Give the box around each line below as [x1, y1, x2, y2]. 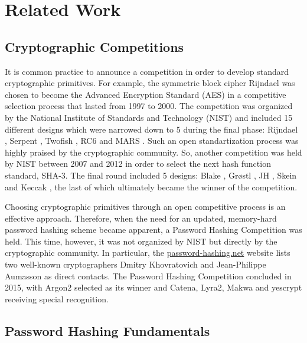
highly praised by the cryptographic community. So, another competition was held [5, 146, 302, 158]
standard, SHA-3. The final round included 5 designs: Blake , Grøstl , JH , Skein [5, 169, 297, 181]
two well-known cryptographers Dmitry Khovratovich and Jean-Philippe [5, 258, 266, 271]
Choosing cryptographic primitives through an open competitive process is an [5, 200, 286, 213]
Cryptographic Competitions [5, 37, 184, 55]
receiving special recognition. [5, 292, 109, 305]
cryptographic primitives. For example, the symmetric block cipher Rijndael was [5, 77, 295, 89]
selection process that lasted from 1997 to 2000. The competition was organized [5, 100, 293, 112]
